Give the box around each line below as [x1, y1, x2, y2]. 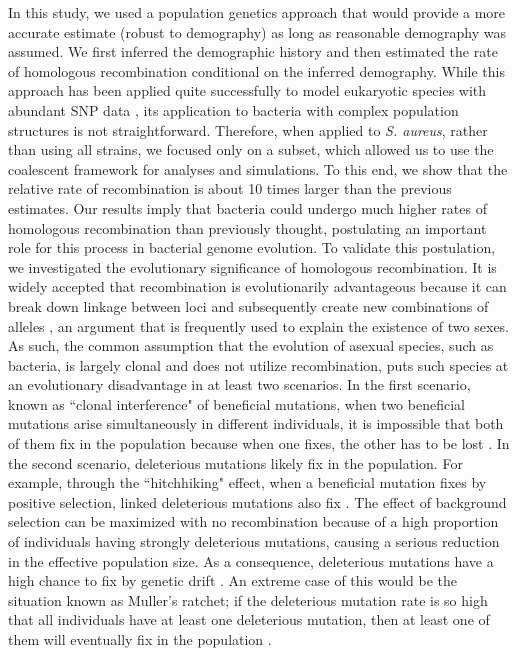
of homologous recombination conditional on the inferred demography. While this [8, 60, 505, 81]
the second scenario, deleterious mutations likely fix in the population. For [8, 452, 463, 473]
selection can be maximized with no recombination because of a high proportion [8, 511, 499, 532]
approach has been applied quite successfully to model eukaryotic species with [8, 80, 487, 101]
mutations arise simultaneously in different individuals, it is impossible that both [8, 413, 504, 434]
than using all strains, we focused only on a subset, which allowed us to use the [8, 139, 494, 160]
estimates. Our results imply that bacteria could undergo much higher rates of [8, 197, 487, 218]
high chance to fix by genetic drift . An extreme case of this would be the [8, 570, 457, 591]
